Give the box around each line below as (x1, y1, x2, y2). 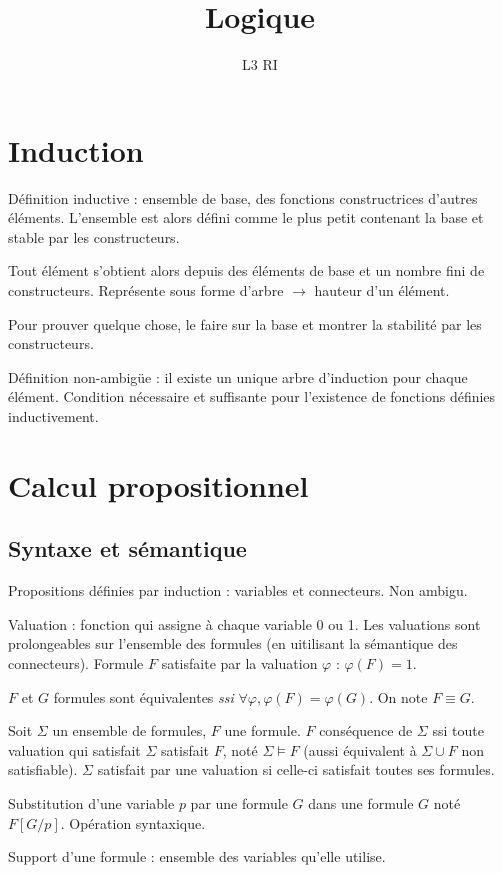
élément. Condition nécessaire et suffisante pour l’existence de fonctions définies (8, 386, 496, 407)
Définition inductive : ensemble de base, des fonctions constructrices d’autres (8, 187, 478, 208)
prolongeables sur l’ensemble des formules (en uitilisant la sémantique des (8, 633, 458, 654)
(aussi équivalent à (303, 739, 417, 760)
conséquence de (319, 720, 413, 741)
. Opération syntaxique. (60, 812, 206, 833)
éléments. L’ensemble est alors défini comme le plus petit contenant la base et (8, 207, 484, 228)
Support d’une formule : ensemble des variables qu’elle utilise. (8, 846, 386, 867)
